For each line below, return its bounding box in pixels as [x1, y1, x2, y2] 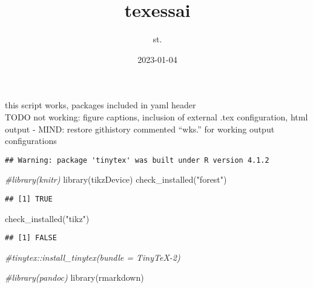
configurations [5, 134, 57, 147]
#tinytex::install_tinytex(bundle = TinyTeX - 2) [5, 250, 180, 263]
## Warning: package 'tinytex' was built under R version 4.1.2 [5, 155, 269, 165]
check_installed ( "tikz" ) [5, 212, 90, 224]
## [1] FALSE [5, 234, 57, 243]
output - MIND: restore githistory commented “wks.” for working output [5, 122, 275, 135]
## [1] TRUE [5, 194, 53, 203]
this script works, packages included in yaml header [5, 99, 196, 111]
